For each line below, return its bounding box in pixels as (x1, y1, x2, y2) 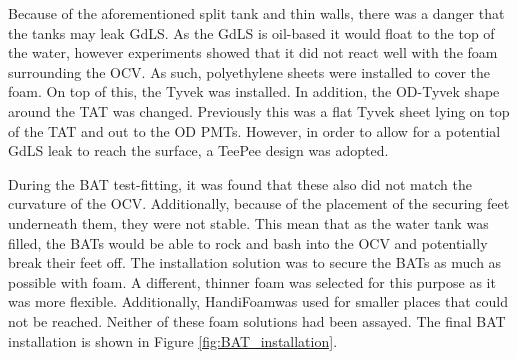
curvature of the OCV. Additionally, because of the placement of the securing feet (8, 193, 510, 214)
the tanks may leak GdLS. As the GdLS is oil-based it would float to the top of (8, 22, 495, 43)
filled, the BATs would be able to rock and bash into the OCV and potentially (8, 232, 488, 253)
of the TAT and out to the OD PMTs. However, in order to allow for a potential (8, 120, 501, 141)
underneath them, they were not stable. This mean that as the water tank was (8, 212, 489, 233)
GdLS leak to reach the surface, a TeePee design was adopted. (8, 140, 389, 161)
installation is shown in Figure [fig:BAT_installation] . (8, 330, 338, 351)
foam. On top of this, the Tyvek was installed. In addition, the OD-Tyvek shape (8, 81, 500, 102)
